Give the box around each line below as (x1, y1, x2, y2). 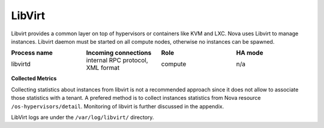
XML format (86, 63, 120, 72)
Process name (11, 48, 53, 57)
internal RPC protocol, (86, 56, 148, 65)
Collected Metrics (11, 75, 57, 82)
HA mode (236, 48, 263, 57)
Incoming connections (86, 48, 152, 57)
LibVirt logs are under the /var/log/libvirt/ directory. (11, 114, 154, 121)
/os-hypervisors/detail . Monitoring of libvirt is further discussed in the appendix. (11, 102, 224, 110)
